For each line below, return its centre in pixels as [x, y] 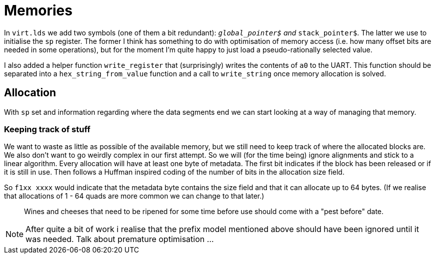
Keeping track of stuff [47, 129]
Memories [38, 10]
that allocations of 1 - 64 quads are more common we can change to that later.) [134, 196]
